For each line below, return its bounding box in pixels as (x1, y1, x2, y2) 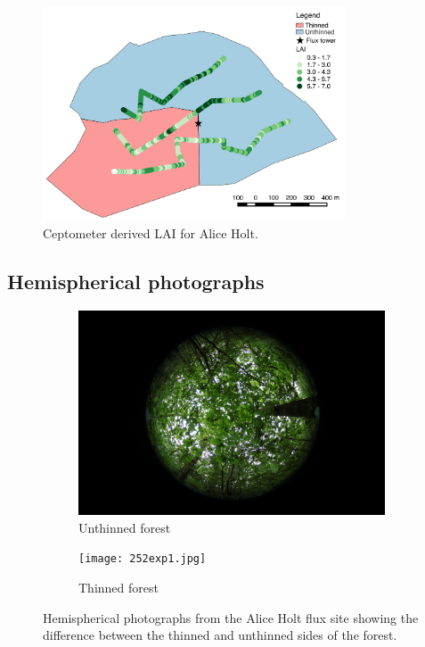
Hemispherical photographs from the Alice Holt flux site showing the (43, 608, 419, 626)
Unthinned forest (78, 518, 171, 536)
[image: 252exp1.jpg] (78, 552, 207, 566)
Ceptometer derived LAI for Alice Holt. (43, 224, 258, 243)
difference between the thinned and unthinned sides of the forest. (43, 626, 397, 644)
